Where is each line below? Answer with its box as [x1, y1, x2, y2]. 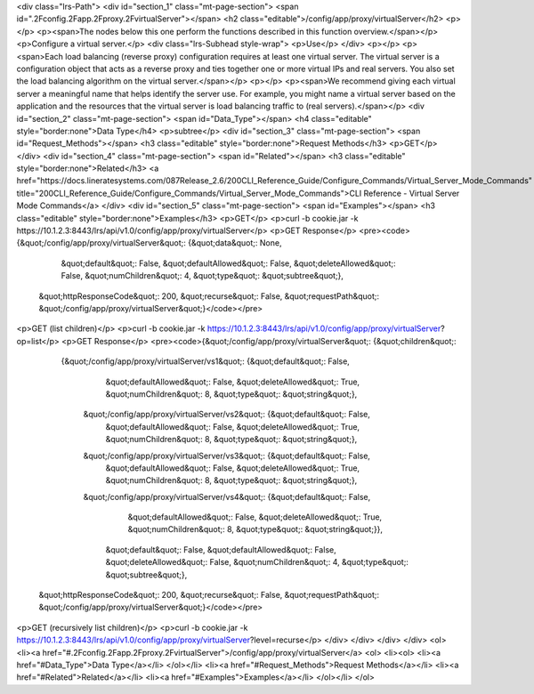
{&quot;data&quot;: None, [188, 238, 282, 248]
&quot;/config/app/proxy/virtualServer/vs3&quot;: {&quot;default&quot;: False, [83, 450, 371, 461]
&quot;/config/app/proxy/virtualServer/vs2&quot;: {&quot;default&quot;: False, [83, 409, 371, 420]
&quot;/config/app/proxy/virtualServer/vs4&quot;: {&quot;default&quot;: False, [83, 491, 371, 502]
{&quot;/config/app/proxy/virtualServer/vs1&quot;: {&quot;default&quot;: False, [61, 356, 351, 367]
